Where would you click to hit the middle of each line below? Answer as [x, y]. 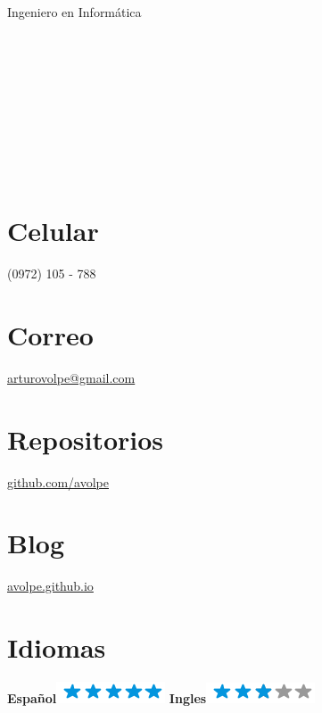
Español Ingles [107, 697]
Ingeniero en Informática [74, 12]
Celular [53, 231]
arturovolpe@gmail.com [71, 377]
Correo [50, 334]
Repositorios [86, 439]
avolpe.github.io [50, 586]
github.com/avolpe [58, 481]
